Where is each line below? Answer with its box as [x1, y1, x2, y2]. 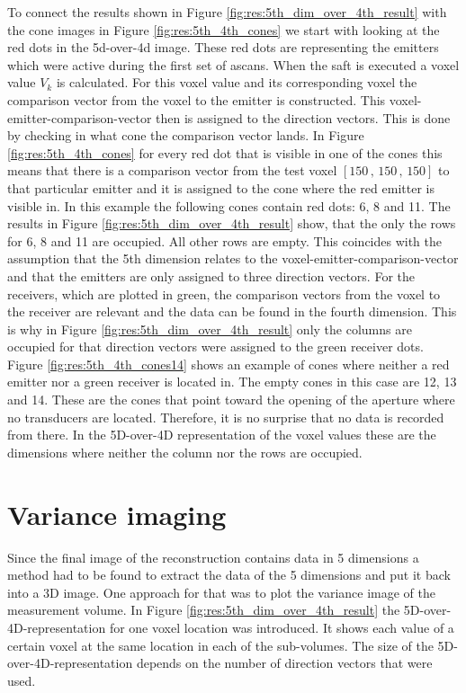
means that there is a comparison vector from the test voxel [7, 161, 337, 180]
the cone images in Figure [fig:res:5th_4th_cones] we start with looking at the [7, 20, 440, 39]
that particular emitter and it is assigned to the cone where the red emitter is [7, 178, 435, 197]
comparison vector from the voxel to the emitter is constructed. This [7, 90, 386, 109]
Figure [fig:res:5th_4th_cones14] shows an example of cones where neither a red [7, 354, 450, 373]
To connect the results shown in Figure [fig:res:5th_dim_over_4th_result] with [7, 3, 447, 21]
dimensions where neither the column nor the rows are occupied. [7, 442, 363, 461]
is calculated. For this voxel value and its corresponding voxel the [56, 73, 417, 92]
